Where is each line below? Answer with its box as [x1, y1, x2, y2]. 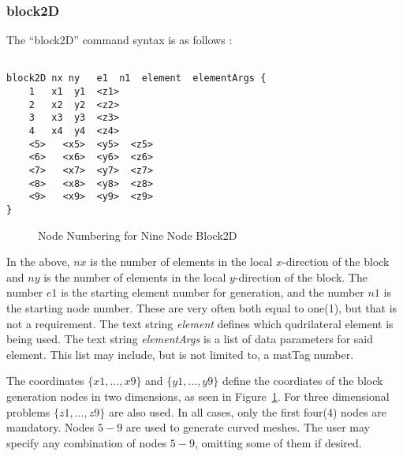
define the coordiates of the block [222, 372, 383, 389]
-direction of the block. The [234, 268, 368, 285]
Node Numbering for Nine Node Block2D [38, 226, 237, 243]
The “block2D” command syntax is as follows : [6, 32, 233, 48]
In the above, [6, 253, 70, 270]
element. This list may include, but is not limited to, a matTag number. [6, 346, 354, 362]
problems [6, 403, 50, 420]
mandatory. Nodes [6, 419, 95, 435]
